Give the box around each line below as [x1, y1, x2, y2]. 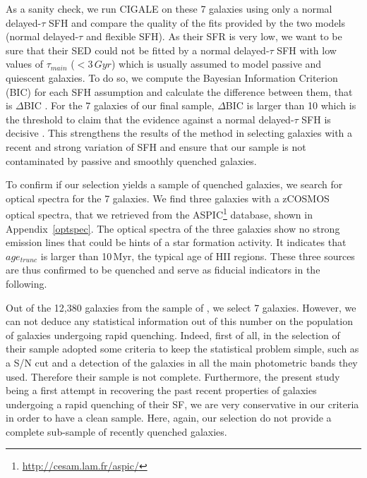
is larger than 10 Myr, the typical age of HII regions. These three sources [40, 248, 355, 263]
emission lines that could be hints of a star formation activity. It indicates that [6, 235, 347, 250]
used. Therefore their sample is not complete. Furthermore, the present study [6, 369, 340, 384]
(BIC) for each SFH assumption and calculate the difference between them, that [6, 84, 353, 99]
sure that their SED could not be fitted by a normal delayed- [6, 42, 270, 57]
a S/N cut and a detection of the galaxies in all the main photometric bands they [6, 355, 358, 369]
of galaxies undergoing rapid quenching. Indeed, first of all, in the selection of [6, 327, 340, 342]
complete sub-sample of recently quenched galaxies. [6, 424, 227, 439]
